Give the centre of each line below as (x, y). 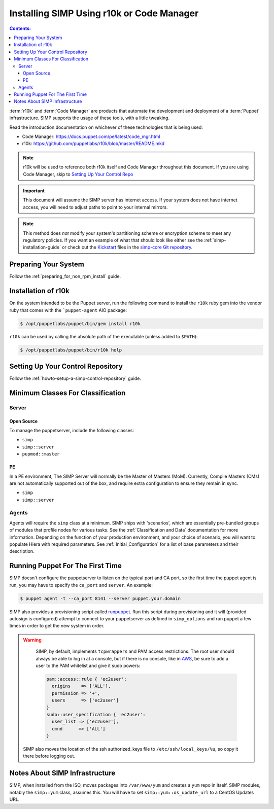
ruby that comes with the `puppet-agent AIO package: (68, 310)
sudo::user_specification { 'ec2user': (96, 714)
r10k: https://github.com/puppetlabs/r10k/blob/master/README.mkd (93, 144)
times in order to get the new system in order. (57, 626)
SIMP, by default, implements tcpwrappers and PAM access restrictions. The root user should (135, 651)
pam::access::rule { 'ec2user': (87, 679)
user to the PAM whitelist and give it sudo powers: (88, 665)
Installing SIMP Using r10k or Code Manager (104, 13)
